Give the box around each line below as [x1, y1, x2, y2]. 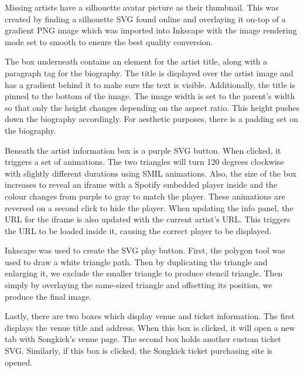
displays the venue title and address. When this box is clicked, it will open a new [5, 321, 295, 333]
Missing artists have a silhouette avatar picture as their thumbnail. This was [5, 1, 279, 13]
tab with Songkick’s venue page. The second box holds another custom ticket [5, 333, 281, 345]
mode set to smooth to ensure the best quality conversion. [5, 35, 213, 48]
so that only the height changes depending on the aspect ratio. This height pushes [5, 101, 299, 113]
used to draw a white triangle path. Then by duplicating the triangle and [5, 255, 268, 268]
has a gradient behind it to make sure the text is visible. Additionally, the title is [5, 78, 295, 90]
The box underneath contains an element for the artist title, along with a [5, 55, 268, 67]
